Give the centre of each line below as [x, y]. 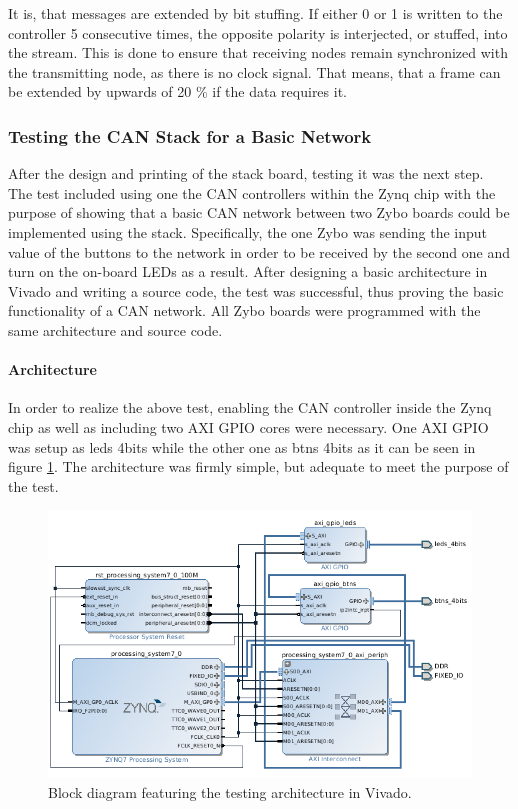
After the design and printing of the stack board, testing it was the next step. [246, 173]
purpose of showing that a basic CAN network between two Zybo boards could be [259, 212]
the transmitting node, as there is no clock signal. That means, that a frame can [254, 71]
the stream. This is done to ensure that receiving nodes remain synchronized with [258, 52]
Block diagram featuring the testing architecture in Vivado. [230, 792]
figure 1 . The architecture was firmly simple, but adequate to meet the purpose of [258, 466]
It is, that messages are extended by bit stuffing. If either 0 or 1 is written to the [255, 13]
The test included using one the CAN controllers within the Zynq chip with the [252, 192]
